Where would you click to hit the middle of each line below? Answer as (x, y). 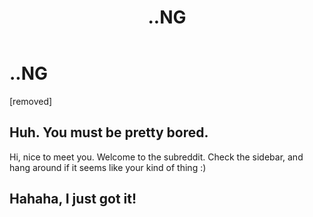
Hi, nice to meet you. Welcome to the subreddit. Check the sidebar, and (156, 157)
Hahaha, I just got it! (73, 199)
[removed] (31, 101)
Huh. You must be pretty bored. (109, 132)
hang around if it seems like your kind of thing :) (108, 167)
